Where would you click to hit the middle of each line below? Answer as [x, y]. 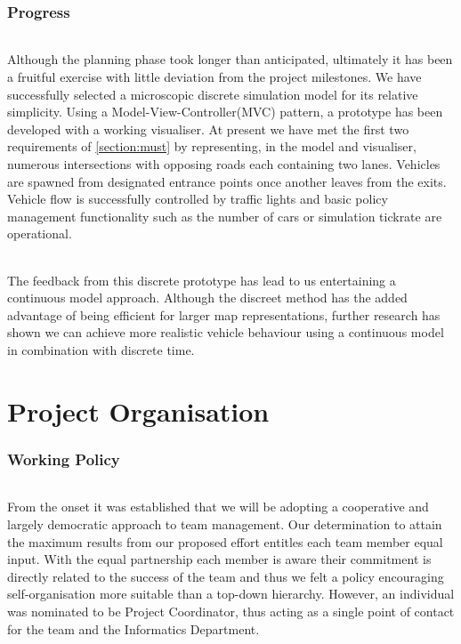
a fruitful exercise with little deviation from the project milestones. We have [214, 77]
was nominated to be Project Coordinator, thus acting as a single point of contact [231, 611]
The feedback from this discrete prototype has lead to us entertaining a [202, 280]
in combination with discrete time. [101, 349]
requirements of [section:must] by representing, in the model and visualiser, [212, 146]
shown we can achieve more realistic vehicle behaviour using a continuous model [226, 332]
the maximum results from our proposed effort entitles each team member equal [225, 541]
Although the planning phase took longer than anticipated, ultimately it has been [230, 59]
